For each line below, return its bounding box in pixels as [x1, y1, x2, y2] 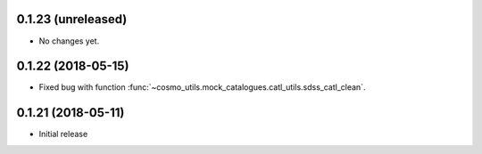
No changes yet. [38, 36, 100, 46]
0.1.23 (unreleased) [16, 12, 128, 27]
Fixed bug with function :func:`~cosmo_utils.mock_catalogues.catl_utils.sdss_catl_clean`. [38, 82, 366, 93]
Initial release [38, 129, 88, 140]
